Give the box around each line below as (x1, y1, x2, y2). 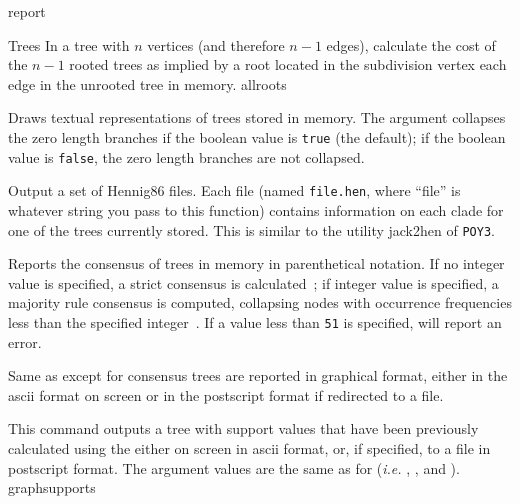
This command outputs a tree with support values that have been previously (8, 418, 479, 439)
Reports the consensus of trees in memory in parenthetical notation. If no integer (8, 253, 505, 274)
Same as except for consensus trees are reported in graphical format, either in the (8, 365, 508, 386)
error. (8, 331, 42, 352)
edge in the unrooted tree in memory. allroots (8, 73, 287, 94)
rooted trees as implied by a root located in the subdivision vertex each (69, 54, 507, 75)
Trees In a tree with (8, 34, 130, 55)
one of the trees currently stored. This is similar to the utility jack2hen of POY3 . (8, 219, 495, 240)
